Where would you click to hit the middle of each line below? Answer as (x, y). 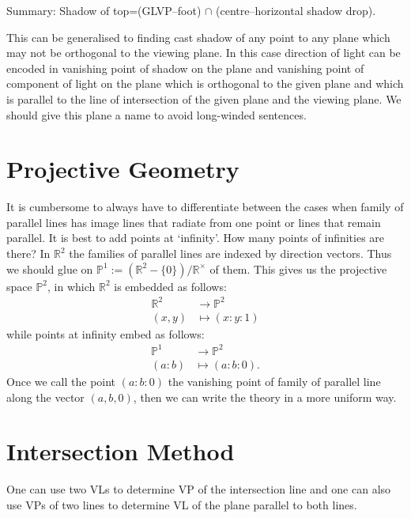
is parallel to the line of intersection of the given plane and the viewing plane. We (204, 98)
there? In (28, 253)
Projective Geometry (123, 169)
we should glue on (50, 268)
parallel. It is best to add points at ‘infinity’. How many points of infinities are (196, 238)
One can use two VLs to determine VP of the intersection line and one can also (199, 489)
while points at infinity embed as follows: (106, 333)
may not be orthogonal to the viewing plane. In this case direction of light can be (204, 53)
